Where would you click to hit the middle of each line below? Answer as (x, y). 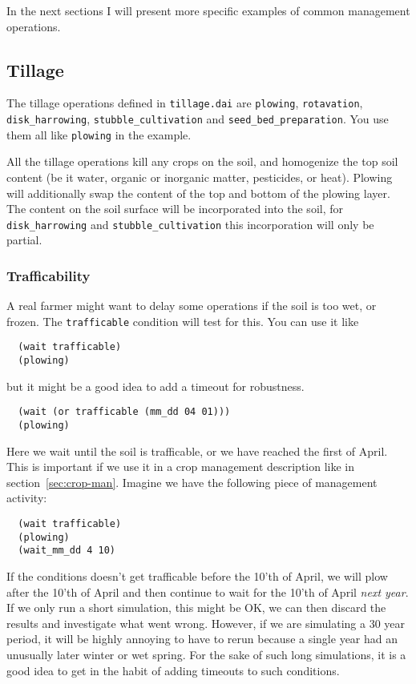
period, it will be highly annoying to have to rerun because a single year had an (202, 639)
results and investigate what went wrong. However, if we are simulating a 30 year (206, 623)
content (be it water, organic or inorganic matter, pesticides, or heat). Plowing (200, 177)
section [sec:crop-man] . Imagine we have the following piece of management (192, 482)
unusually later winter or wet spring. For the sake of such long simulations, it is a (206, 654)
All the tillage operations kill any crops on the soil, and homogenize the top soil (202, 161)
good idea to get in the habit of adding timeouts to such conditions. (173, 670)
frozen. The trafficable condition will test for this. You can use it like (183, 321)
